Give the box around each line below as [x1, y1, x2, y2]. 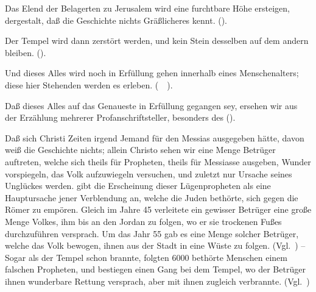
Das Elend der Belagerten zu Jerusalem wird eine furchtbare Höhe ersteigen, [5, 2, 290, 14]
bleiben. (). [5, 46, 46, 59]
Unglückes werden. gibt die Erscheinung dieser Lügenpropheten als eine [5, 179, 271, 192]
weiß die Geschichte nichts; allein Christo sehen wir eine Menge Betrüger [5, 143, 276, 156]
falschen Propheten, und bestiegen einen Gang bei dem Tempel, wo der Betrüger [5, 263, 306, 276]
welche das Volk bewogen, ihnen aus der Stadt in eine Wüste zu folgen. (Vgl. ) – [5, 239, 306, 252]
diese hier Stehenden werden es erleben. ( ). [5, 78, 173, 91]
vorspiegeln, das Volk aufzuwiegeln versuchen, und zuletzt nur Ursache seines [5, 167, 292, 180]
